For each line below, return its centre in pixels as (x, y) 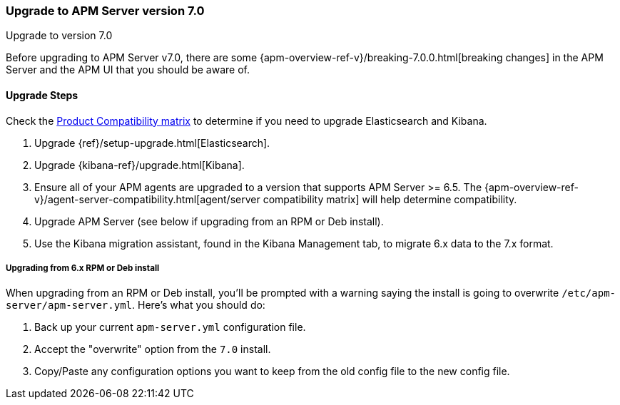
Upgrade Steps (42, 95)
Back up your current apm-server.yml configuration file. (170, 327)
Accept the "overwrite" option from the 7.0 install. (153, 349)
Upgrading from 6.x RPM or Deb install (83, 268)
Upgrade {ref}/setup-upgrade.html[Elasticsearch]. (152, 143)
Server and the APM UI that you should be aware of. (128, 70)
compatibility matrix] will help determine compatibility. (390, 199)
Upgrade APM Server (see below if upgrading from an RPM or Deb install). (209, 221)
